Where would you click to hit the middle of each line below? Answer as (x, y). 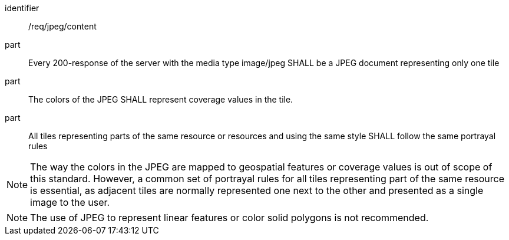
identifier (22, 8)
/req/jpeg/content (62, 26)
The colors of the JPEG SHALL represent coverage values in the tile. (161, 99)
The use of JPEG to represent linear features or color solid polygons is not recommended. (229, 218)
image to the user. (70, 202)
